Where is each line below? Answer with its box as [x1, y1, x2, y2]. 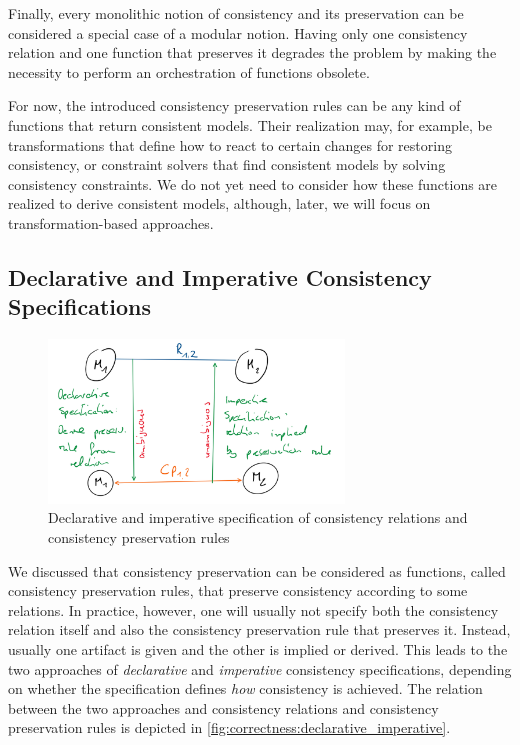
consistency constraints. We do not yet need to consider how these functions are [8, 173, 498, 194]
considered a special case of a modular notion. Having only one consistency [8, 22, 468, 43]
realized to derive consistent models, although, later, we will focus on [8, 193, 431, 214]
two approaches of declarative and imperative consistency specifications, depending [8, 658, 512, 679]
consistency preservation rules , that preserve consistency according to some [8, 580, 468, 601]
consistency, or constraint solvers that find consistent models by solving [8, 154, 446, 175]
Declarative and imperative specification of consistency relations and [48, 507, 468, 528]
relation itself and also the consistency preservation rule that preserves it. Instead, [8, 619, 511, 640]
